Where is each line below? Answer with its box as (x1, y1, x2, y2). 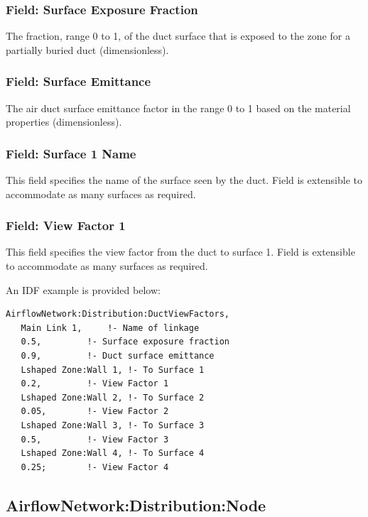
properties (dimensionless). (6, 114, 122, 129)
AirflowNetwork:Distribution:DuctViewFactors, (6, 309, 229, 320)
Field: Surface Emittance (6, 72, 151, 90)
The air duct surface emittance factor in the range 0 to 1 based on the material (6, 100, 351, 115)
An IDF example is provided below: (6, 282, 161, 297)
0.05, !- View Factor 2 (21, 406, 169, 417)
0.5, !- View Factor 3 (21, 434, 169, 445)
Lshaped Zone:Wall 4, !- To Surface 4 (21, 448, 205, 459)
